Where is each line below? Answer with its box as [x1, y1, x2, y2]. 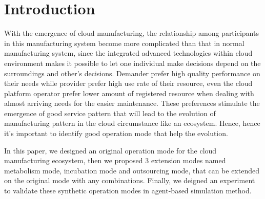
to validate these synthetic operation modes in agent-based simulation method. [4, 185, 252, 196]
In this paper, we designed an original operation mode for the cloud [4, 145, 217, 156]
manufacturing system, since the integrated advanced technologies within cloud [4, 48, 253, 58]
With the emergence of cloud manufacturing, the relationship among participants [4, 28, 259, 38]
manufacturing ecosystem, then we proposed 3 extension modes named [4, 155, 226, 166]
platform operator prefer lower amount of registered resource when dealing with [4, 87, 254, 98]
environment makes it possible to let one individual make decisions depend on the [4, 57, 261, 68]
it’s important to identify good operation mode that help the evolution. [4, 128, 228, 139]
